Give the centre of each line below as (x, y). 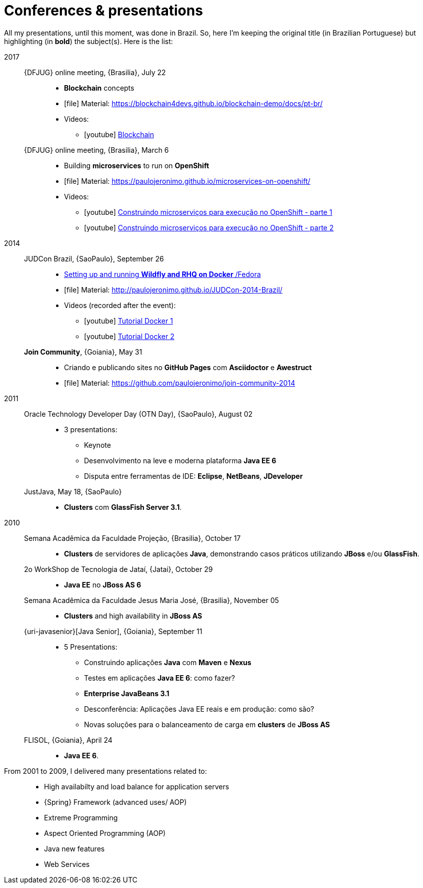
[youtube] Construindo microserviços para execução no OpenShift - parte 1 (208, 212)
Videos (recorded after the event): (120, 305)
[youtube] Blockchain (119, 134)
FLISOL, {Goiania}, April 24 (68, 740)
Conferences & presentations (103, 11)
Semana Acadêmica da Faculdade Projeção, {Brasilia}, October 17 (132, 538)
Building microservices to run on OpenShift (137, 165)
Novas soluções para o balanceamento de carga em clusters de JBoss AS (207, 724)
